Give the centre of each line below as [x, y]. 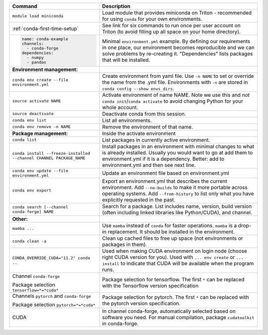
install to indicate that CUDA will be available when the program [178, 263]
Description [116, 6]
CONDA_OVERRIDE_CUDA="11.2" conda [51, 258]
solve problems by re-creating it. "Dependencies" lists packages [177, 54]
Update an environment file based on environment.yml [166, 173]
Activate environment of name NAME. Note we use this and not [176, 95]
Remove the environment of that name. [147, 127]
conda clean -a [29, 241]
